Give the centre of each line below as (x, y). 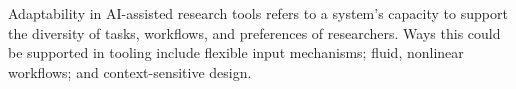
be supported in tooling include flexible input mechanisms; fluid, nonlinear (236, 52)
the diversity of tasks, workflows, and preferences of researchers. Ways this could (254, 32)
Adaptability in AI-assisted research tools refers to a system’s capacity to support (258, 13)
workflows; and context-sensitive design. (130, 71)
